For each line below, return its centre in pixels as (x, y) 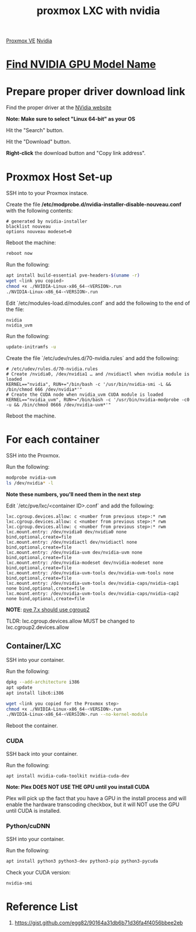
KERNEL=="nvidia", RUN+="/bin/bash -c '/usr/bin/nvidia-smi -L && (89, 384)
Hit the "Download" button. (39, 142)
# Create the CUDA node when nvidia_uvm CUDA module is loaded (85, 395)
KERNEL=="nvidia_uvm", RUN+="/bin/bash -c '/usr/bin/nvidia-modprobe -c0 (98, 400)
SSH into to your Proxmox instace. (47, 193)
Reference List (42, 906)
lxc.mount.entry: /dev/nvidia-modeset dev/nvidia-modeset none (85, 563)
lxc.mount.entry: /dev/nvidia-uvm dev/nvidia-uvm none (74, 553)
